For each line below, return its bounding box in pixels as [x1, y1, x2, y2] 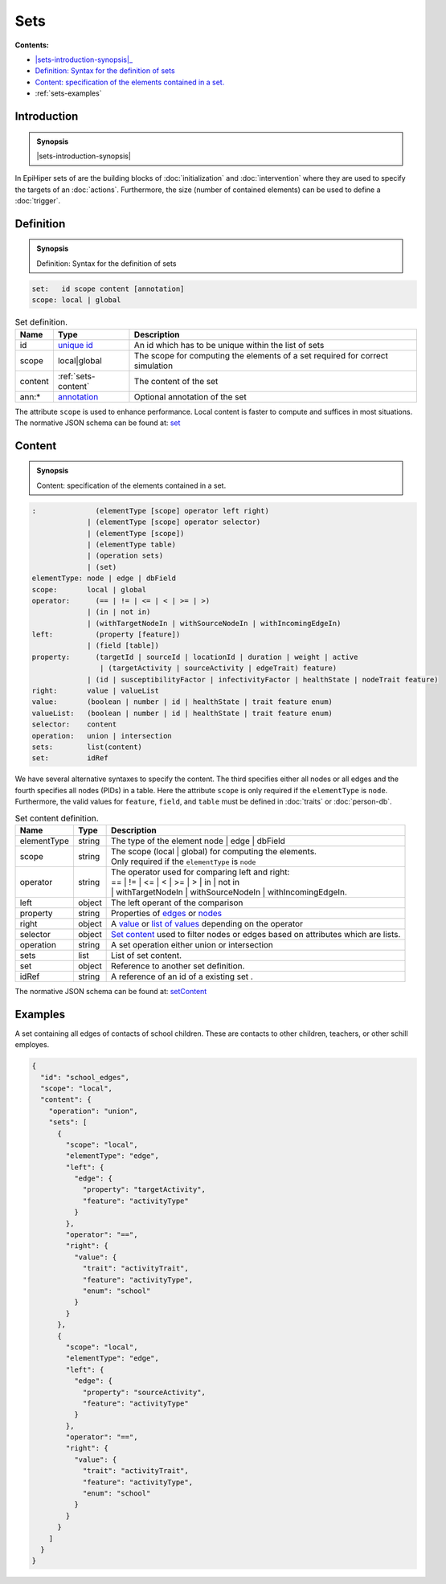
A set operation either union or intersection [111, 939, 273, 950]
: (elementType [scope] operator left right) [31, 506, 269, 515]
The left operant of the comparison [111, 897, 243, 908]
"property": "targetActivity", [82, 1185, 207, 1194]
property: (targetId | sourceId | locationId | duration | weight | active [31, 652, 358, 661]
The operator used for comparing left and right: [111, 866, 290, 878]
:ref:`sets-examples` [35, 88, 102, 98]
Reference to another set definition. [111, 960, 245, 972]
